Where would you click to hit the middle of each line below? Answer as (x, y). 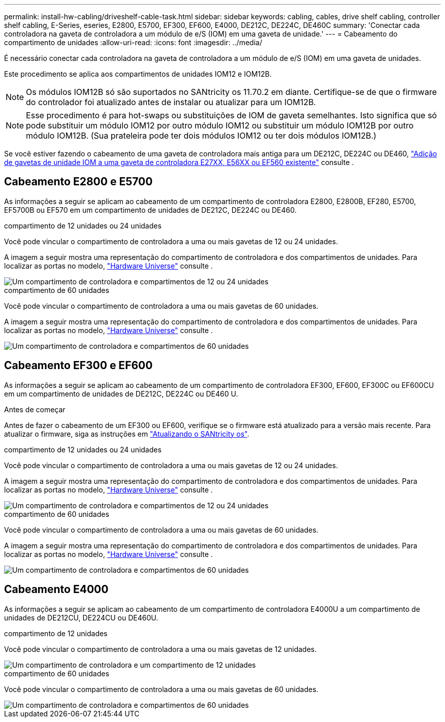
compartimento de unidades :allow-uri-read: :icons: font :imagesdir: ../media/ (133, 42)
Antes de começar (35, 409)
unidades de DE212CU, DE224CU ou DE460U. (81, 617)
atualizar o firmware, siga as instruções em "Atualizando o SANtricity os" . (127, 434)
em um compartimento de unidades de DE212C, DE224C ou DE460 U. (121, 393)
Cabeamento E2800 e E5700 (78, 182)
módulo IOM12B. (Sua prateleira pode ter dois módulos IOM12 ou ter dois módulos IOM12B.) (201, 136)
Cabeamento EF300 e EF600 (78, 366)
